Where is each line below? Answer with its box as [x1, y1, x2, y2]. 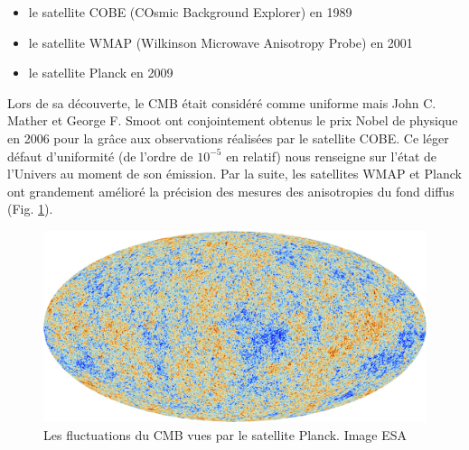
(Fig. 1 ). [7, 199, 53, 218]
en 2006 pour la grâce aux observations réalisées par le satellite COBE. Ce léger [7, 128, 449, 147]
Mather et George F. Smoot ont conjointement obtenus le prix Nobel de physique [7, 111, 458, 130]
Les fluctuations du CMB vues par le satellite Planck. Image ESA [43, 425, 408, 444]
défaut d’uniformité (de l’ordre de [7, 146, 193, 165]
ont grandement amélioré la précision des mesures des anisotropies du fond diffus [7, 181, 455, 200]
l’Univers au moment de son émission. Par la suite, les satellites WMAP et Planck [7, 164, 462, 183]
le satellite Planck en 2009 [28, 63, 174, 82]
